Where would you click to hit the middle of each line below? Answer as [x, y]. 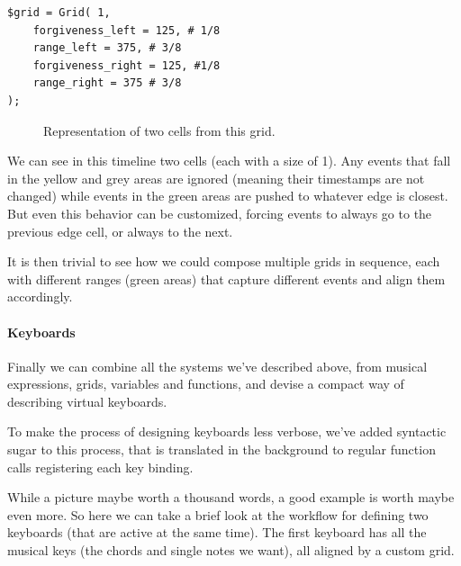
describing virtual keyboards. [87, 401]
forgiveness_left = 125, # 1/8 [127, 30]
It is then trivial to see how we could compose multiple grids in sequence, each [224, 261]
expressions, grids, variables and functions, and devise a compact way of [206, 384]
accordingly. [40, 296]
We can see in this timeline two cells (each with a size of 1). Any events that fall [229, 161]
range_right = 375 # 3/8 [107, 83]
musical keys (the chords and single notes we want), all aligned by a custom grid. [231, 550]
